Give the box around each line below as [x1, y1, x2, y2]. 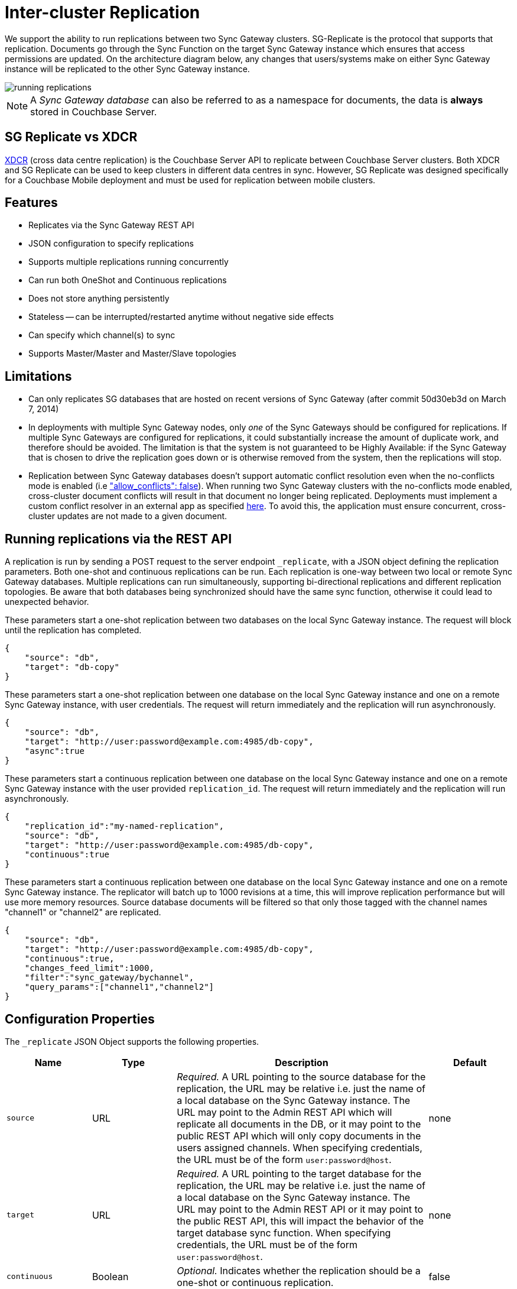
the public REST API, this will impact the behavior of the [177, 1214, 424, 1227]
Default [453, 1056, 487, 1068]
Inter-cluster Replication [5, 2, 200, 22]
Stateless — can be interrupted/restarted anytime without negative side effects [28, 312, 334, 322]
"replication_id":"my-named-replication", [24, 821, 224, 831]
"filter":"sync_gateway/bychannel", [24, 973, 194, 983]
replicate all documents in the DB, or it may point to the [177, 1118, 421, 1130]
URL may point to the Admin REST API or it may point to [177, 1203, 424, 1215]
